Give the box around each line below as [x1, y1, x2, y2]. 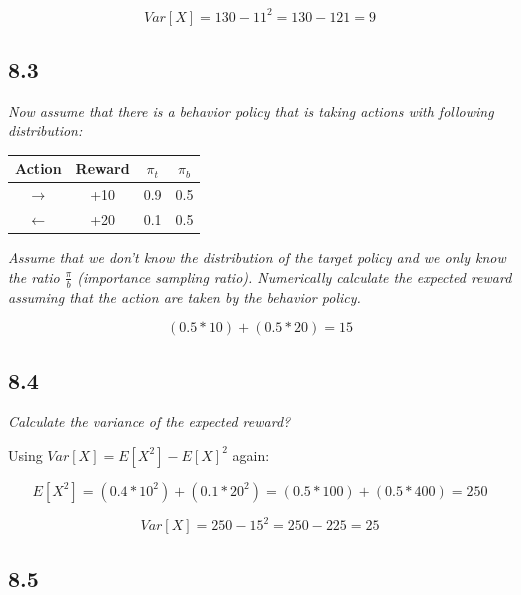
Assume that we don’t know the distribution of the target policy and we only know [8, 247, 506, 268]
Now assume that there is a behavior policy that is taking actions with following [8, 100, 494, 121]
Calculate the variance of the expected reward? [8, 411, 291, 432]
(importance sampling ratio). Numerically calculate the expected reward [77, 266, 512, 287]
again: [232, 444, 270, 465]
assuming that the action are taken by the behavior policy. [8, 286, 361, 307]
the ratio [8, 266, 60, 287]
